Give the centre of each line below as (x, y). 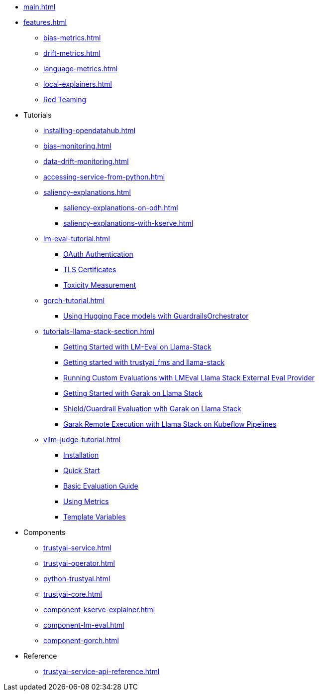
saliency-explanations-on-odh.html (121, 208)
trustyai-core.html (73, 594)
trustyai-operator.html (79, 563)
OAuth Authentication (98, 254)
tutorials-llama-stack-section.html (99, 331)
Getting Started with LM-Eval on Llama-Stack (137, 347)
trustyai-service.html (77, 548)
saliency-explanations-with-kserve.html (128, 223)
